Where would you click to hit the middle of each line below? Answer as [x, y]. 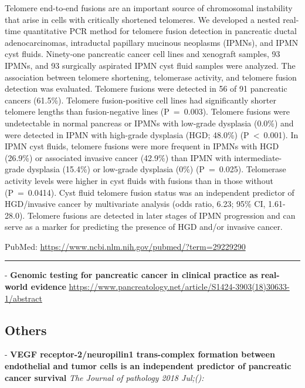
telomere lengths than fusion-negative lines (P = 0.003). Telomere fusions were [148, 111]
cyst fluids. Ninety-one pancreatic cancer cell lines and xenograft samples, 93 [143, 54]
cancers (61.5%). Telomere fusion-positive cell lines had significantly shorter [140, 100]
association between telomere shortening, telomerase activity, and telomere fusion [151, 77]
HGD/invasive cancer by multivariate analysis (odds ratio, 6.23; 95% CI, [135, 204]
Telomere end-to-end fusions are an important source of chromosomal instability [149, 8]
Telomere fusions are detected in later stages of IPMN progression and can [161, 215]
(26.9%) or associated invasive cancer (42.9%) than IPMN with [118, 157]
